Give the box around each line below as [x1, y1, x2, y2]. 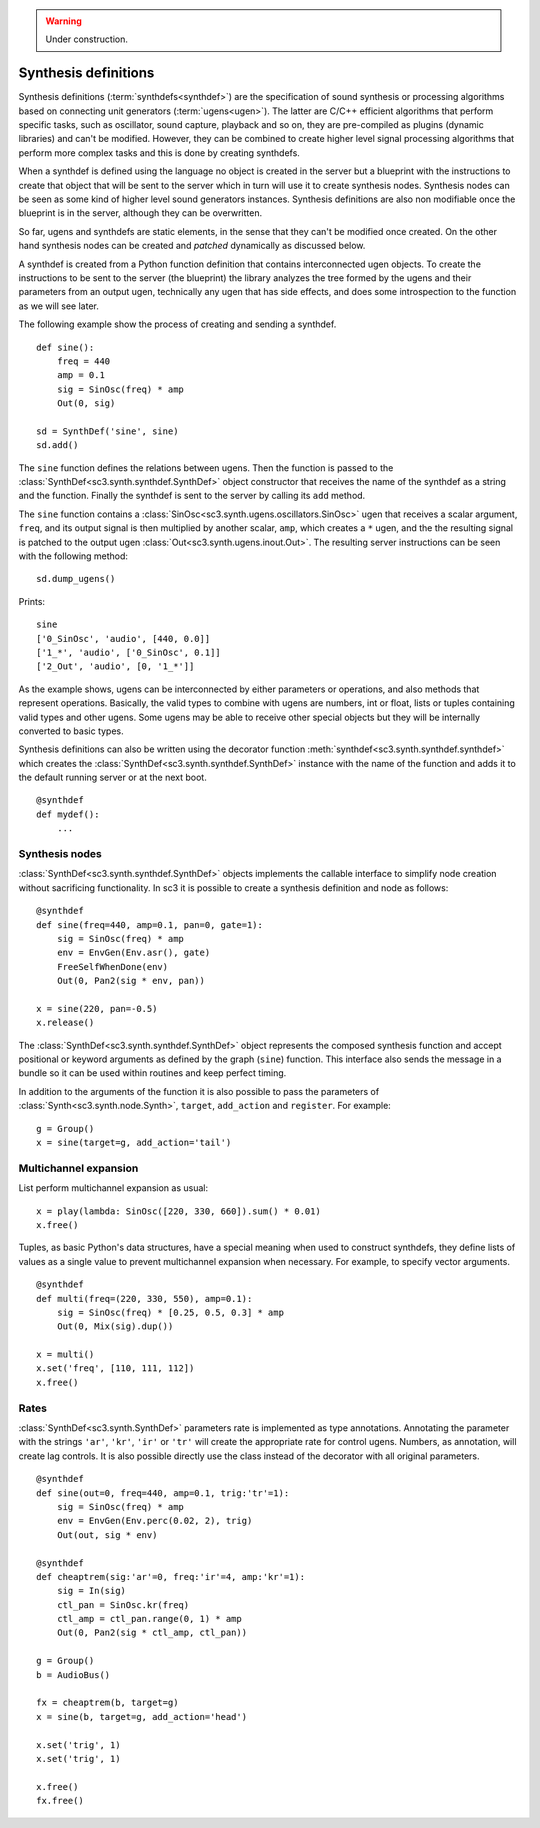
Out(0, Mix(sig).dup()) [56, 1321, 174, 1332]
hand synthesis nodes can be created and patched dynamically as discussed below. [18, 240, 366, 252]
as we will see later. [18, 300, 99, 312]
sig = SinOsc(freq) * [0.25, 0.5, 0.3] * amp [56, 1306, 285, 1318]
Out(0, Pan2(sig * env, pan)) [56, 975, 205, 987]
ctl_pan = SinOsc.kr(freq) [56, 1599, 190, 1610]
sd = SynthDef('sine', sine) [36, 425, 179, 437]
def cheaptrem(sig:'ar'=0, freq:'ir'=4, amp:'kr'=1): [36, 1571, 305, 1582]
